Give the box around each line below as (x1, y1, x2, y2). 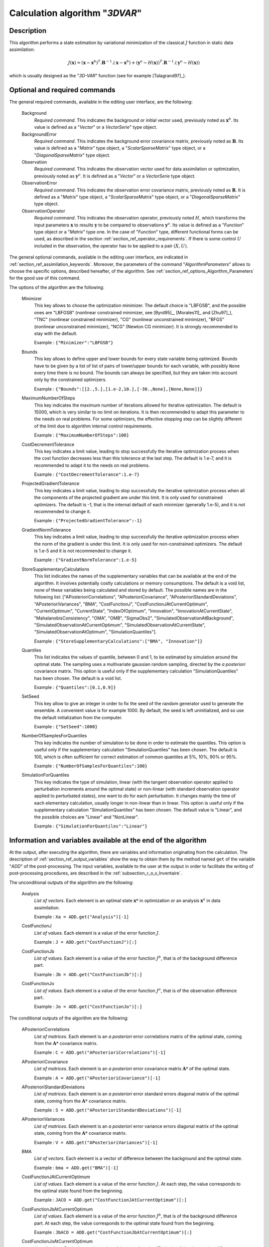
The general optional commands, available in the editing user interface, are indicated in (9, 254, 188, 260)
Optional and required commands (9, 85, 116, 94)
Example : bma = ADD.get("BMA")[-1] (34, 1165, 119, 1171)
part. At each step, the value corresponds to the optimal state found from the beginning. (34, 1220, 215, 1226)
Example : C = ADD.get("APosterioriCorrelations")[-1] (34, 1049, 166, 1055)
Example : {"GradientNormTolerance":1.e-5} (34, 557, 137, 563)
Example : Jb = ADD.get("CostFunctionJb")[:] (34, 971, 142, 977)
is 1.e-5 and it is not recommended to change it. (34, 548, 132, 554)
